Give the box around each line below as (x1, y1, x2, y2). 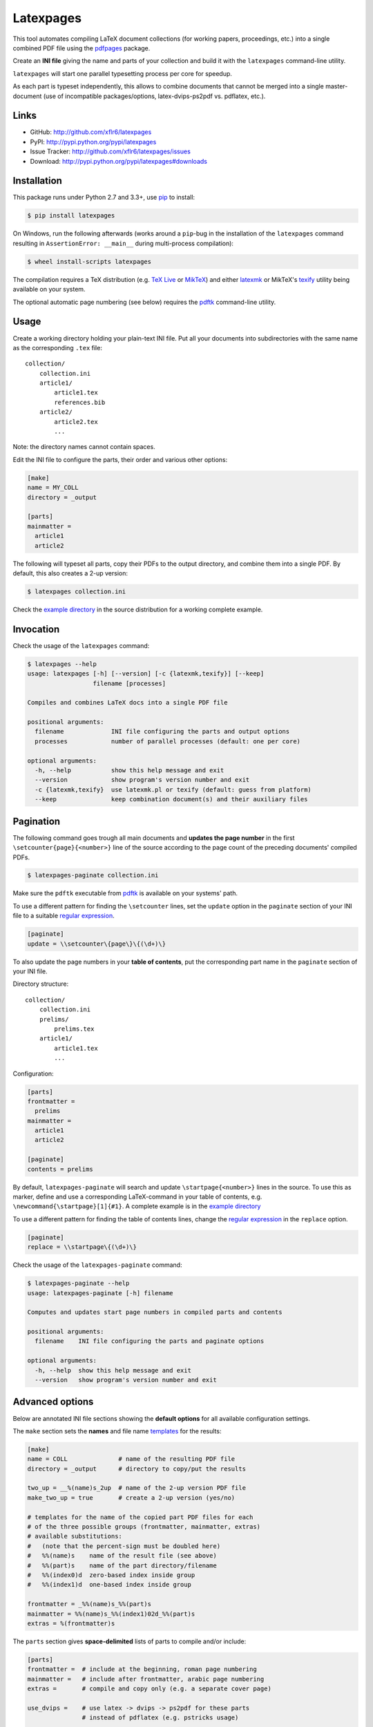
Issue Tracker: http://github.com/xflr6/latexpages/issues (30, 147, 191, 155)
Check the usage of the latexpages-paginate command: (12, 1261, 182, 1269)
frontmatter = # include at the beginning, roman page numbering (27, 1666, 257, 1673)
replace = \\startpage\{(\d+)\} (27, 1243, 137, 1251)
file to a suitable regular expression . (12, 912, 115, 920)
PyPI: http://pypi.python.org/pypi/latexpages (30, 137, 157, 146)
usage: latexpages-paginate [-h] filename (27, 1289, 173, 1297)
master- (325, 82, 348, 90)
